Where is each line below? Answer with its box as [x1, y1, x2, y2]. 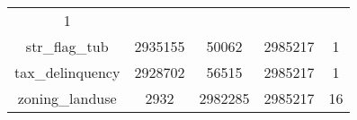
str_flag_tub [25, 36, 109, 56]
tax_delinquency [14, 62, 120, 82]
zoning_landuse [17, 88, 117, 108]
